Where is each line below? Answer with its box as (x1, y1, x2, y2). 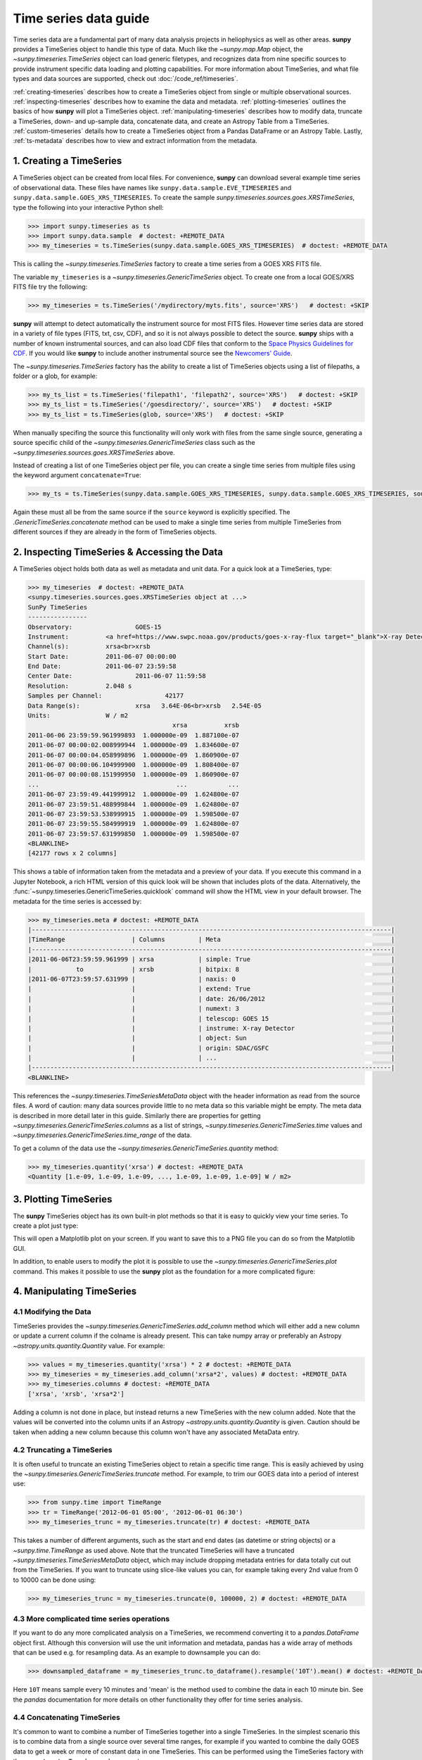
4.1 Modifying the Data (13, 1307, 91, 1316)
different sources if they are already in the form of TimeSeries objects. (13, 528, 217, 536)
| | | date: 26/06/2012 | (27, 995, 395, 1002)
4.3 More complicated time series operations (13, 1614, 170, 1624)
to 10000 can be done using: (13, 1576, 96, 1584)
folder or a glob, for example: (13, 372, 98, 380)
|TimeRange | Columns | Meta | (27, 936, 395, 943)
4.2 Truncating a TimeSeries (13, 1445, 113, 1455)
